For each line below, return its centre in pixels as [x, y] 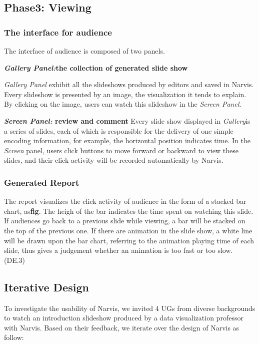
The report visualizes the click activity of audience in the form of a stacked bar [125, 201]
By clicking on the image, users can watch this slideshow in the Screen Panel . [123, 104]
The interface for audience [58, 32]
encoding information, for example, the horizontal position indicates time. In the [127, 140]
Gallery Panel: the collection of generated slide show [96, 67]
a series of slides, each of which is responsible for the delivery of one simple [119, 130]
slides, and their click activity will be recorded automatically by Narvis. [114, 160]
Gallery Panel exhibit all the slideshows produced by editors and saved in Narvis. [129, 84]
